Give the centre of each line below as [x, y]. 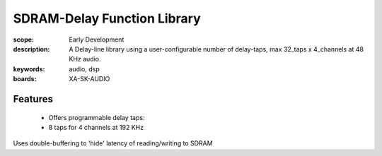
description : [31, 49]
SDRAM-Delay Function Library [107, 18]
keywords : [29, 69]
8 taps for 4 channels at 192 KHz [96, 127]
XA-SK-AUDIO [89, 79]
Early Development [97, 40]
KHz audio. [85, 59]
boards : [25, 79]
